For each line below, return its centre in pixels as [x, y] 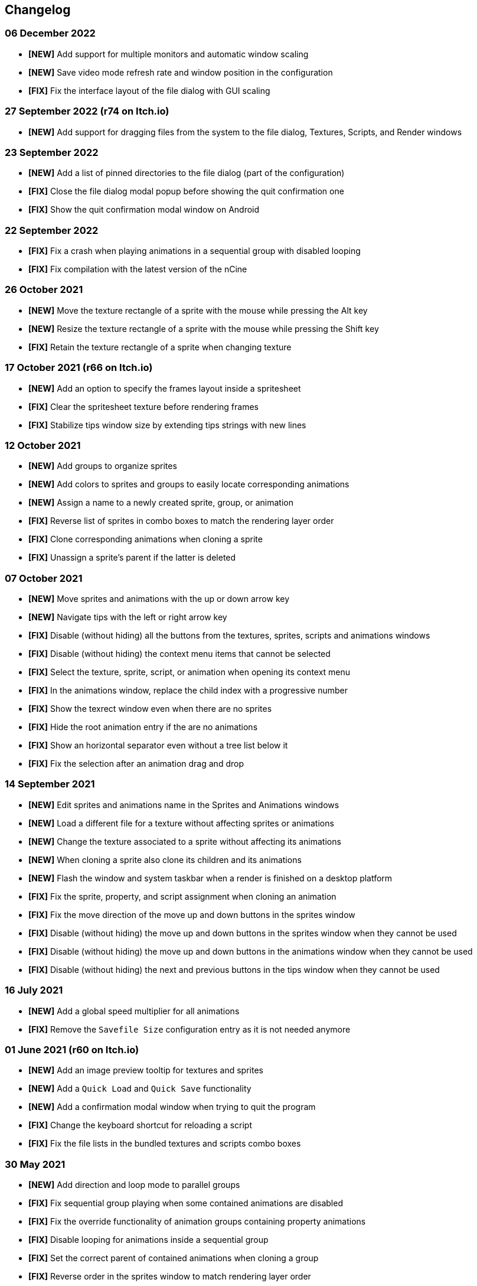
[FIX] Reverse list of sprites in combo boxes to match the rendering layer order [181, 521]
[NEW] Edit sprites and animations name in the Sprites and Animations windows [184, 805]
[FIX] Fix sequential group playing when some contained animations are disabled [186, 1203]
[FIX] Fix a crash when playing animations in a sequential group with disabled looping [195, 251]
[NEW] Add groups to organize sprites [103, 466]
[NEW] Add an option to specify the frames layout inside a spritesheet [165, 388]
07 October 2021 [44, 578]
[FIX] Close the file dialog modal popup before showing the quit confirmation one [186, 191]
